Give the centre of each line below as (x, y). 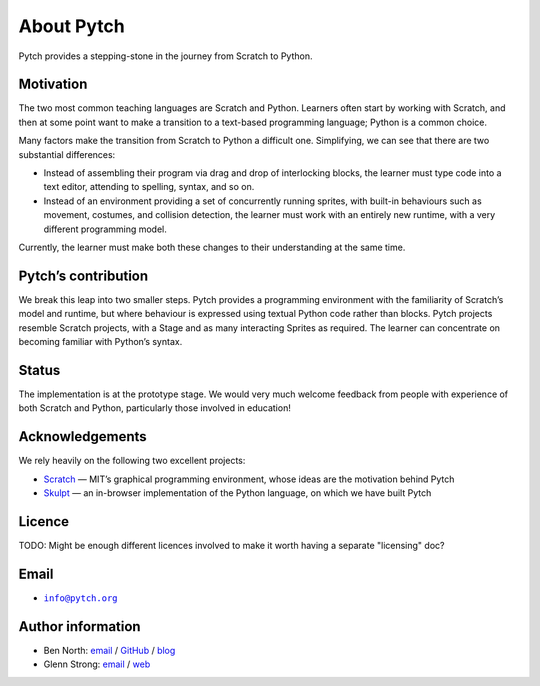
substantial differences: (67, 154)
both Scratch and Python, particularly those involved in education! (155, 408)
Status (39, 370)
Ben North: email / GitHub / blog (109, 650)
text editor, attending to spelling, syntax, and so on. (149, 187)
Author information (79, 626)
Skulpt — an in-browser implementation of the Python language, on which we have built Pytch (237, 493)
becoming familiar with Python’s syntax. (100, 342)
